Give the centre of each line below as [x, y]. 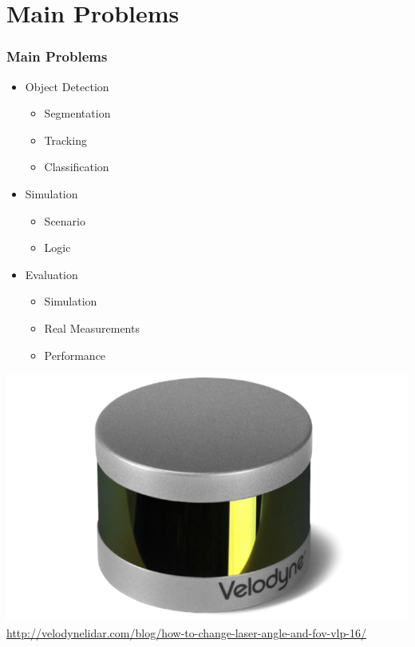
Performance [75, 355]
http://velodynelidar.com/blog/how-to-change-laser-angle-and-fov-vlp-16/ [186, 632]
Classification [77, 167]
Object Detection [67, 86]
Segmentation [77, 113]
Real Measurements [92, 327]
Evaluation [51, 274]
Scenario [65, 220]
